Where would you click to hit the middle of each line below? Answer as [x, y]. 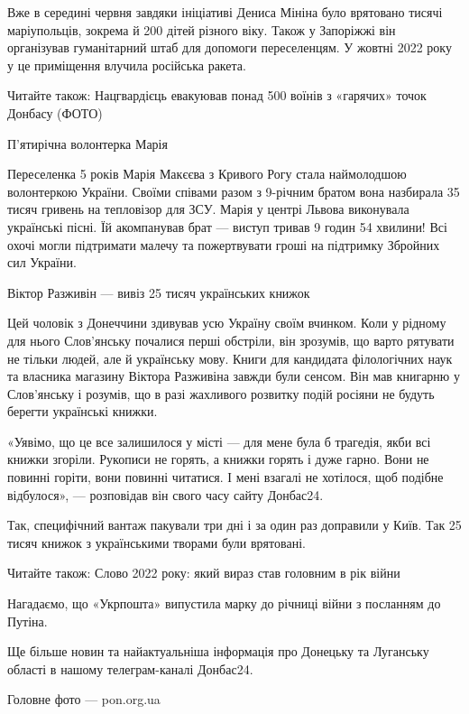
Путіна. [28, 621]
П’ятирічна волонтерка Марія [87, 143]
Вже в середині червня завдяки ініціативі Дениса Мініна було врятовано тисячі [225, 12]
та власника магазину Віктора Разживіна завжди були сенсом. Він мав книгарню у [234, 376]
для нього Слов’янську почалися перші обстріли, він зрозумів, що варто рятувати [231, 340]
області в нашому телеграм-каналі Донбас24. [130, 668]
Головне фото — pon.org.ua [84, 699]
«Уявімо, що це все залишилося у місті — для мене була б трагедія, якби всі [219, 441]
